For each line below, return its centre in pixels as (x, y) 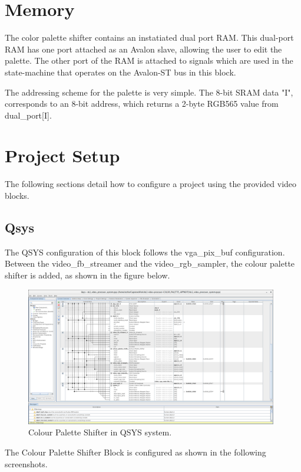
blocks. (17, 195)
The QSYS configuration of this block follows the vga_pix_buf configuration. (145, 252)
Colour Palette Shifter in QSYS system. (100, 432)
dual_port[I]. (28, 115)
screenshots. (26, 463)
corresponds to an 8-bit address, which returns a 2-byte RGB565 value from (142, 104)
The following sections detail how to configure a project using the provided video (151, 184)
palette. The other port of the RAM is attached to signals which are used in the (149, 60)
